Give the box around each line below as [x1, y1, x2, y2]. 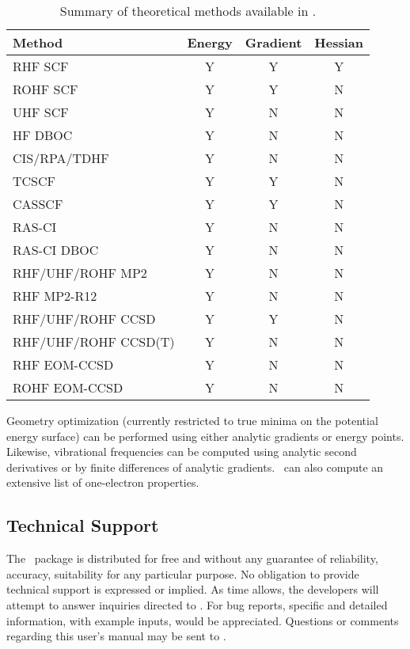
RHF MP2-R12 [13, 287, 97, 305]
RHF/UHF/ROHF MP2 [13, 264, 147, 282]
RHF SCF [13, 57, 69, 75]
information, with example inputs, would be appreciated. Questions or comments [6, 612, 399, 628]
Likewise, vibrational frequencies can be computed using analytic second [6, 443, 357, 460]
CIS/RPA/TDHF [13, 149, 109, 167]
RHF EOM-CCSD [13, 355, 114, 374]
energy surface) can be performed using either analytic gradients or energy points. [6, 427, 404, 444]
